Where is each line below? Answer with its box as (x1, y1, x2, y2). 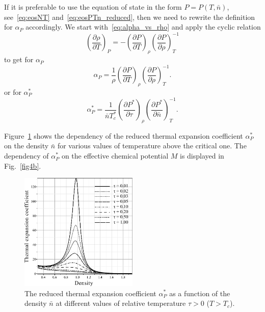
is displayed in (180, 150, 224, 161)
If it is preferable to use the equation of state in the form (4, 2, 182, 12)
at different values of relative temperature (56, 298, 186, 308)
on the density (4, 140, 49, 151)
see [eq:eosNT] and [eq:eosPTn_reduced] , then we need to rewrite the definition (4, 11, 255, 22)
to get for (4, 54, 34, 65)
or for (4, 86, 21, 97)
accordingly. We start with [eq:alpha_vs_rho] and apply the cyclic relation (25, 21, 261, 32)
